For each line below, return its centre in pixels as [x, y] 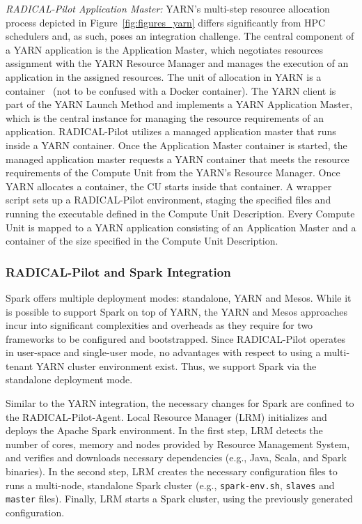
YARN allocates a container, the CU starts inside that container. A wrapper [169, 186]
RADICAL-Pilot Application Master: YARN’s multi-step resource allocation [168, 8]
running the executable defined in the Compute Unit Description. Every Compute [180, 213]
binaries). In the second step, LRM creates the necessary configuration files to [172, 471]
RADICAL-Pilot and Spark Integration [118, 271]
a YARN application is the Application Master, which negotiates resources [165, 49]
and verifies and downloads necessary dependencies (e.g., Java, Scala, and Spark [176, 457]
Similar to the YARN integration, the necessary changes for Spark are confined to [180, 403]
